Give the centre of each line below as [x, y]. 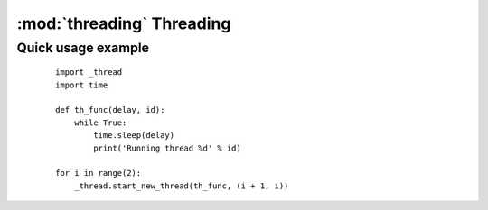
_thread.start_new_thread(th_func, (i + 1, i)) [181, 186]
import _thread [89, 73]
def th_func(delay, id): [110, 110]
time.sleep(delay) [134, 136]
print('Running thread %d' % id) [167, 148]
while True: [100, 123]
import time [82, 85]
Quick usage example [83, 48]
